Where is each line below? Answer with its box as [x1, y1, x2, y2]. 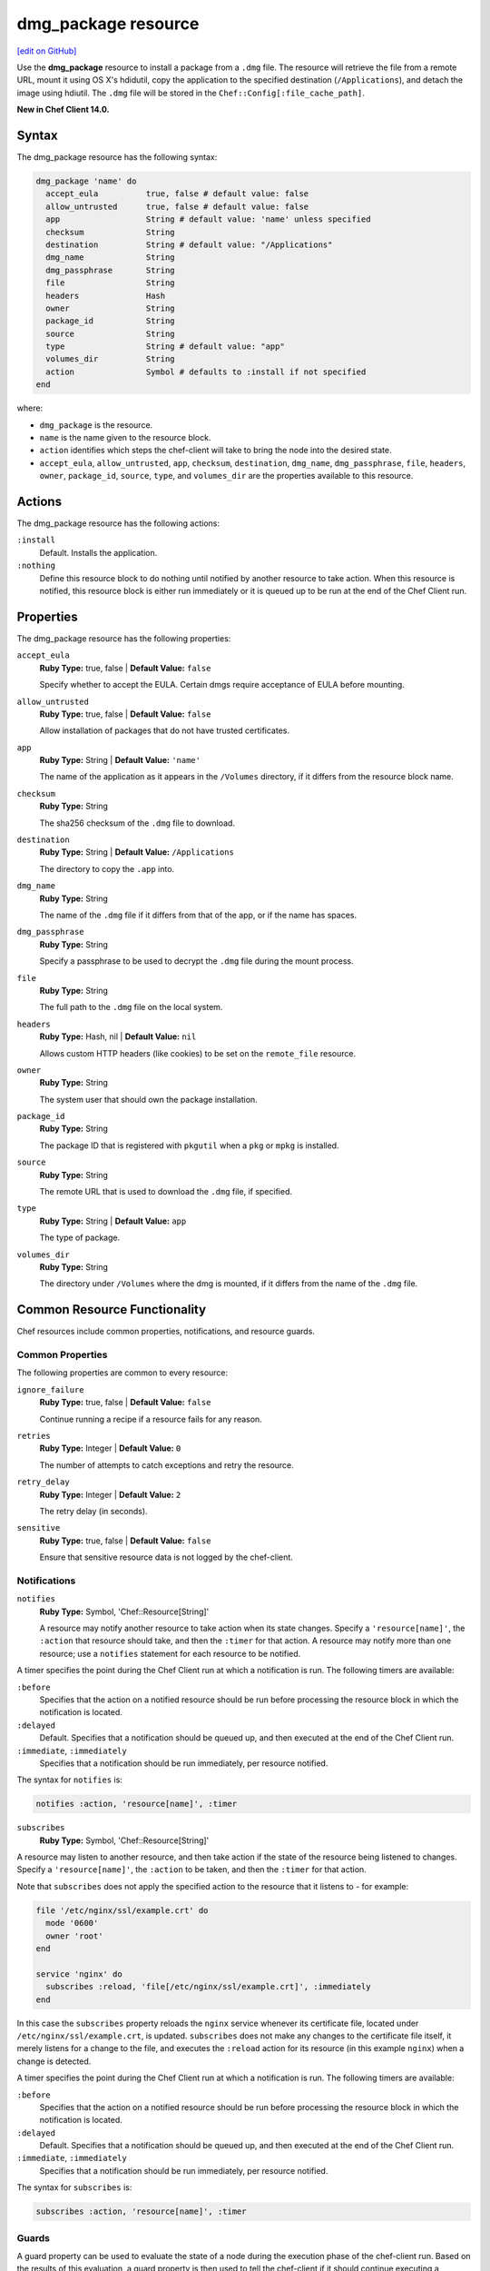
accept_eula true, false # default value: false [45, 189, 309, 199]
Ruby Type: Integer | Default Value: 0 [39, 1443, 181, 1453]
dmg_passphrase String [45, 264, 176, 275]
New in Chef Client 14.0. [16, 104, 110, 115]
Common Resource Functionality [16, 1302, 207, 1317]
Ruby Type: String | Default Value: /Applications [39, 847, 235, 858]
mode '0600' [45, 1918, 99, 1929]
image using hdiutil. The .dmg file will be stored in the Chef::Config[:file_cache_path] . [16, 87, 365, 98]
